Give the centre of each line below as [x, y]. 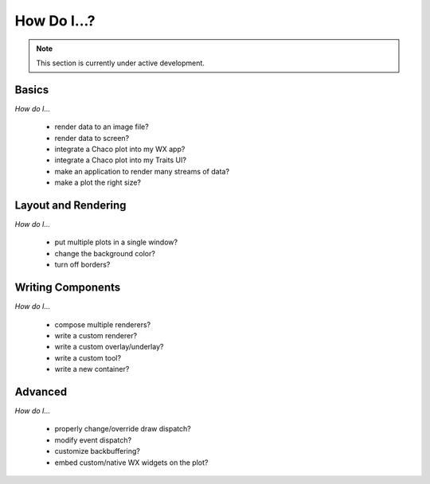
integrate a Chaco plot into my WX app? [120, 149]
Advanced [41, 391]
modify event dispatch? [93, 440]
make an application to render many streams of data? [142, 171]
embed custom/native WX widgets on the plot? [131, 463]
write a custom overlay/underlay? [109, 347]
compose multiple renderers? [103, 324]
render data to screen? [92, 138]
